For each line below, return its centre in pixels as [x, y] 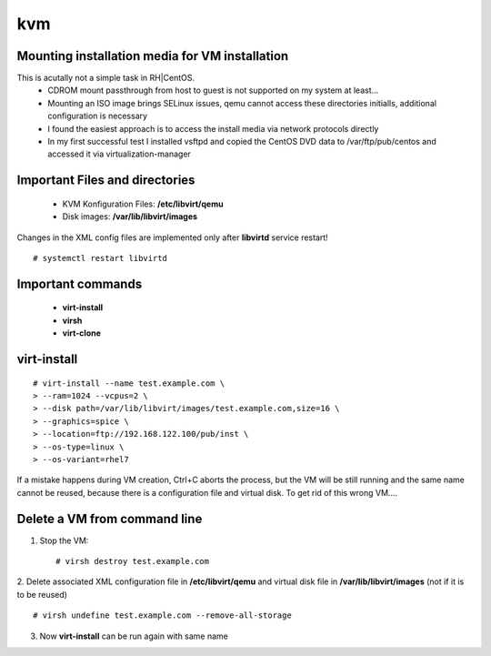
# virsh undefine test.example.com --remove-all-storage [163, 616]
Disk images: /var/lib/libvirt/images [130, 217]
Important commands [80, 283]
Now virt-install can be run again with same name [134, 636]
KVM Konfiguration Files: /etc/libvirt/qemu [143, 204]
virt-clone [82, 333]
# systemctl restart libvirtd [100, 258]
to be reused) [42, 594]
